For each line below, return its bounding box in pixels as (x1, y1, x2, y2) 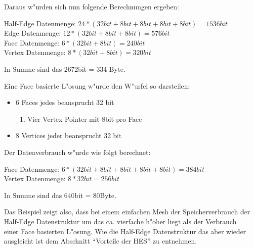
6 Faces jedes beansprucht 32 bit (15, 97, 114, 107)
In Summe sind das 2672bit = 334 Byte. (4, 63, 126, 74)
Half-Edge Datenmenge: (4, 18, 76, 28)
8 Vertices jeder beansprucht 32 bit (15, 130, 122, 141)
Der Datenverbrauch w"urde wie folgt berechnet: (4, 147, 151, 157)
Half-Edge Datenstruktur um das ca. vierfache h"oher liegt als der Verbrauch (4, 216, 237, 226)
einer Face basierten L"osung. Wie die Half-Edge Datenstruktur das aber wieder (4, 226, 246, 236)
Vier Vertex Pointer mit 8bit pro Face (27, 113, 142, 124)
